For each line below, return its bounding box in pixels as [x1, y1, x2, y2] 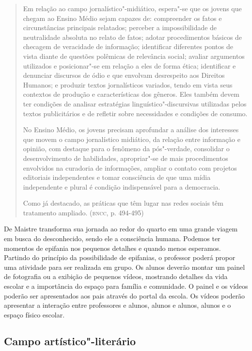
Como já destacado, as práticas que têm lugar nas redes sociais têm [23, 198, 223, 208]
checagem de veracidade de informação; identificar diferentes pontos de [23, 41, 233, 52]
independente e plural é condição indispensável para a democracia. [23, 181, 220, 192]
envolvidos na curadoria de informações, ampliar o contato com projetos [23, 162, 237, 173]
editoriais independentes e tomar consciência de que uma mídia [23, 172, 211, 182]
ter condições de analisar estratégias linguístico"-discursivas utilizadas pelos [23, 98, 247, 108]
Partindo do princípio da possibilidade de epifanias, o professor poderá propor [4, 252, 236, 263]
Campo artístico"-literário [4, 333, 136, 348]
